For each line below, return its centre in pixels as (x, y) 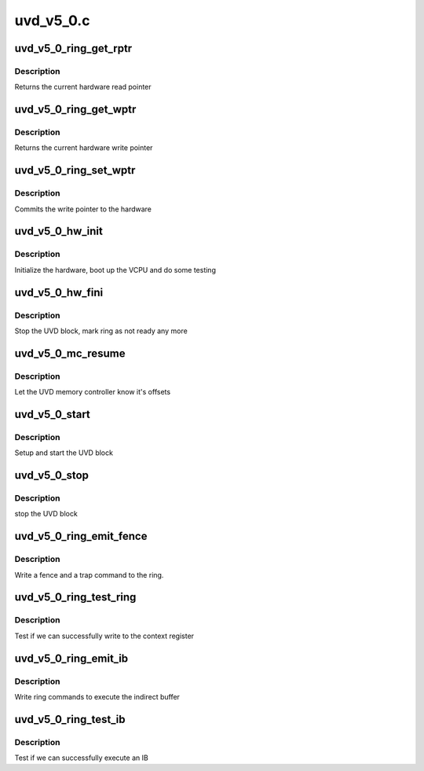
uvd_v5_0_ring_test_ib (70, 719)
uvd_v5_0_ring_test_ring (75, 597)
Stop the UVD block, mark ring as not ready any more (101, 331)
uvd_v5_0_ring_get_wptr (75, 110)
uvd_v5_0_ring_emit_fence (81, 536)
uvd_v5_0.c (52, 20)
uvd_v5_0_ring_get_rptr (73, 48)
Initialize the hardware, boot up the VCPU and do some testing (115, 270)
